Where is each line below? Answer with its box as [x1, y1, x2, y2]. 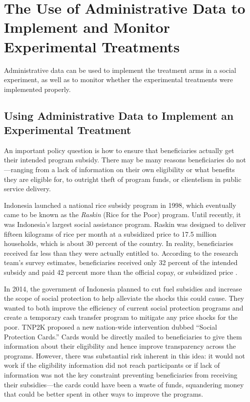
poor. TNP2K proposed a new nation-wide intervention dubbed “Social [4, 321, 217, 332]
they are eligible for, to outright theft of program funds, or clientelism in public [4, 174, 242, 184]
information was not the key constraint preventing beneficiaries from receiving [4, 369, 238, 380]
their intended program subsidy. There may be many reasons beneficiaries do [4, 155, 234, 165]
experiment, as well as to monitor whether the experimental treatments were [4, 74, 233, 85]
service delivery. [4, 183, 51, 194]
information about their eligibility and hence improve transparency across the [4, 341, 236, 351]
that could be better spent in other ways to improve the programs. [4, 389, 203, 399]
